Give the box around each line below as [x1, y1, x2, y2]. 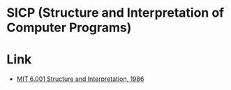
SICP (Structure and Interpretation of [6, 5, 225, 21]
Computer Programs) [6, 20, 132, 36]
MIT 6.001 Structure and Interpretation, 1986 [16, 75, 144, 83]
